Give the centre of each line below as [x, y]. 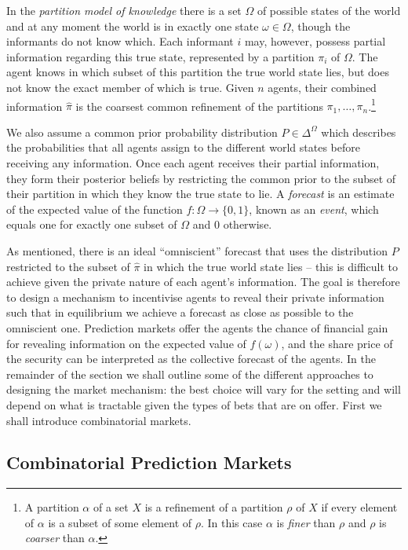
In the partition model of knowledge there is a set [124, 10]
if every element [359, 507]
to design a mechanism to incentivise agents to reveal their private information [195, 297]
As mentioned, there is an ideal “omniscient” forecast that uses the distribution [197, 250]
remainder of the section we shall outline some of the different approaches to [190, 374]
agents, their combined [322, 87]
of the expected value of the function [95, 209]
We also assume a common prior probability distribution [142, 132]
